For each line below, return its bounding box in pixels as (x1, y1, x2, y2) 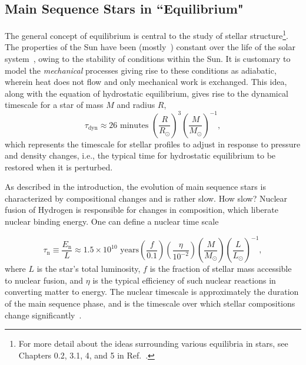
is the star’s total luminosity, (36, 262, 141, 275)
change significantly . (5, 308, 82, 321)
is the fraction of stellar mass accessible (149, 262, 292, 275)
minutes (120, 121, 149, 130)
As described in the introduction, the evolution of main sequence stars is (5, 180, 266, 193)
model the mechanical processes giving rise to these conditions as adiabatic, (5, 64, 277, 76)
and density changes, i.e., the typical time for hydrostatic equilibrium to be (5, 149, 276, 162)
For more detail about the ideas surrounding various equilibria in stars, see (18, 337, 288, 350)
